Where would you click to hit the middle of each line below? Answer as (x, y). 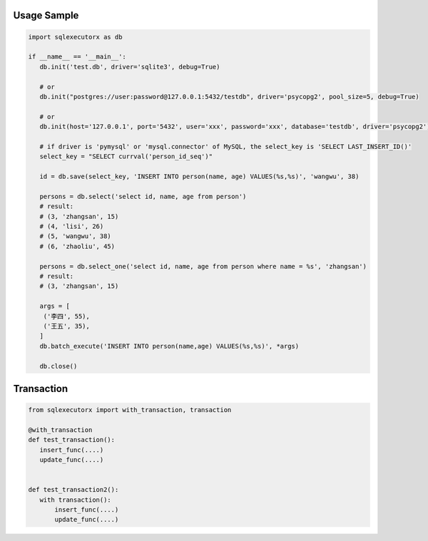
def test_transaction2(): (73, 490)
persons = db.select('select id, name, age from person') (143, 196)
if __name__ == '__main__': (77, 57)
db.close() (58, 366)
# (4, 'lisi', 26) (72, 227)
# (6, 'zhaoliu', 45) (77, 246)
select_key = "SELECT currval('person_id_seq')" (126, 156)
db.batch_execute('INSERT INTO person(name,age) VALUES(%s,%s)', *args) (169, 346)
